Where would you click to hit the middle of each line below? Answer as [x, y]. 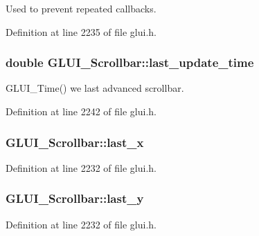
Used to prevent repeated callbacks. [81, 8]
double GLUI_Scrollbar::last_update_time [130, 62]
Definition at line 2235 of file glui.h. [81, 31]
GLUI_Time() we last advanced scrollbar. [95, 88]
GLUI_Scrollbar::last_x [75, 142]
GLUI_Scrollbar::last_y [75, 198]
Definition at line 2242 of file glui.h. [81, 111]
